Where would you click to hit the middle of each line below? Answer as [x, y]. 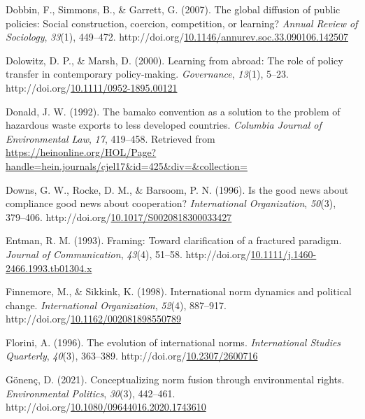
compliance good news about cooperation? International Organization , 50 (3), [171, 203]
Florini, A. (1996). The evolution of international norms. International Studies [173, 342]
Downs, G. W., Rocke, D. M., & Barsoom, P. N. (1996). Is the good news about [177, 189]
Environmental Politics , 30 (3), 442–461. [91, 393]
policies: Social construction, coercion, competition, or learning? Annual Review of [182, 23]
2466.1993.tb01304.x [49, 268]
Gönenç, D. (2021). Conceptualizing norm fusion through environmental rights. [175, 379]
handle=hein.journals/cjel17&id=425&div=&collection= [127, 165]
